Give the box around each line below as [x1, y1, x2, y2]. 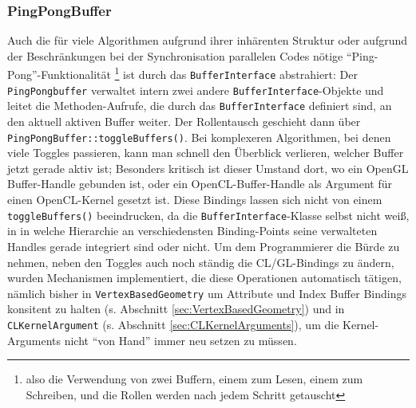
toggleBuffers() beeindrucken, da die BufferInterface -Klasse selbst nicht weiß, [7, 206, 410, 223]
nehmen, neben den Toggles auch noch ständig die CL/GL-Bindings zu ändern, [7, 253, 394, 270]
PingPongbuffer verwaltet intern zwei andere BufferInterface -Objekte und [7, 81, 384, 98]
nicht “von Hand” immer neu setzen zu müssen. [64, 331, 297, 348]
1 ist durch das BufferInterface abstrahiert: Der [114, 64, 358, 83]
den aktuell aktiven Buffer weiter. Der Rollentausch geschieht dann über [7, 113, 361, 130]
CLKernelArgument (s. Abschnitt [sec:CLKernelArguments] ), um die [7, 316, 339, 332]
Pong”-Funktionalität [7, 66, 111, 83]
